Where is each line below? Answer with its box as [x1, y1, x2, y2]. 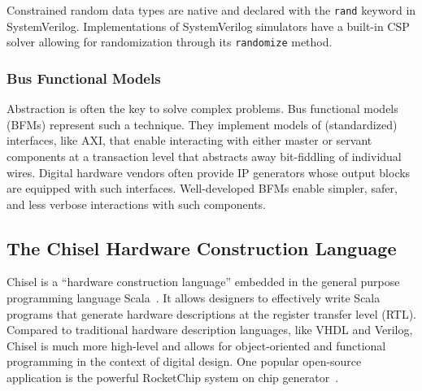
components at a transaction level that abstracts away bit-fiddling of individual [7, 147, 402, 164]
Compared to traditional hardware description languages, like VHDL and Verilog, [7, 321, 413, 338]
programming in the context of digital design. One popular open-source [7, 353, 362, 370]
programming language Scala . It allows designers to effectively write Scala [7, 289, 381, 306]
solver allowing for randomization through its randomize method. [7, 33, 333, 50]
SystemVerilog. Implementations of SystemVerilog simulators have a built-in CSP [7, 17, 410, 34]
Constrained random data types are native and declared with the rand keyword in [7, 2, 416, 18]
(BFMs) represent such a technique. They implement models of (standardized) [7, 115, 398, 133]
